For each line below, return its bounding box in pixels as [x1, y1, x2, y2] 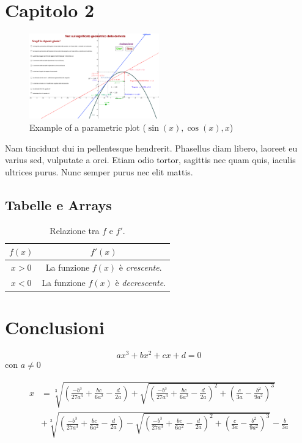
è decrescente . [115, 276, 166, 288]
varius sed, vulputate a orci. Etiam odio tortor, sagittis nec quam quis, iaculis [5, 153, 296, 166]
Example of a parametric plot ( [29, 121, 146, 134]
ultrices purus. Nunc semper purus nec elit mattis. [5, 165, 193, 178]
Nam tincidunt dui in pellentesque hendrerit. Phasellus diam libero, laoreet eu [5, 141, 298, 154]
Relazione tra [50, 224, 100, 236]
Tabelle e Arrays [5, 195, 112, 214]
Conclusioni [5, 315, 105, 340]
